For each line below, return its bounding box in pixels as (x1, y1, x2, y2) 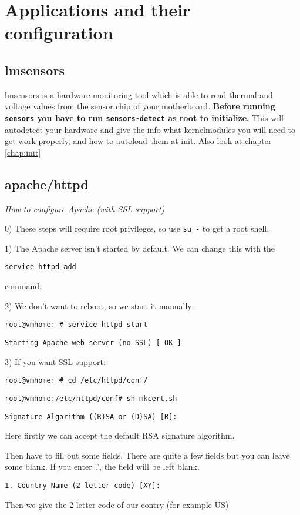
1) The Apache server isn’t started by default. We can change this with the (5, 242, 275, 254)
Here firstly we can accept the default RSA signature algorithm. (5, 429, 235, 442)
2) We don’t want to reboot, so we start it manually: (5, 299, 194, 312)
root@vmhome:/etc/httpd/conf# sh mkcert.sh (5, 394, 177, 403)
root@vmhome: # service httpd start (5, 320, 148, 329)
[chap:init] (5, 146, 41, 158)
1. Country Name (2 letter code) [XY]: (5, 481, 160, 490)
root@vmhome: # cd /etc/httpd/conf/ (5, 376, 148, 385)
